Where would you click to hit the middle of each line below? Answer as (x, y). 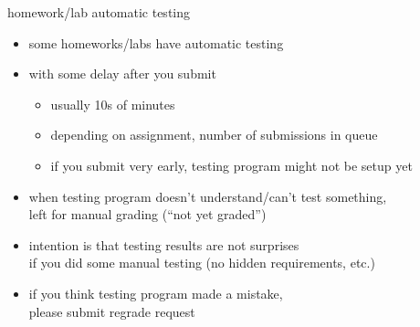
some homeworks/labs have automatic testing (156, 42)
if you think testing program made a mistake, (156, 293)
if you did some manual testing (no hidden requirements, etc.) (202, 263)
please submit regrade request (112, 311)
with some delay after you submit (122, 74)
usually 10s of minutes (113, 104)
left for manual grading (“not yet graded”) (147, 214)
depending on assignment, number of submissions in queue (214, 135)
